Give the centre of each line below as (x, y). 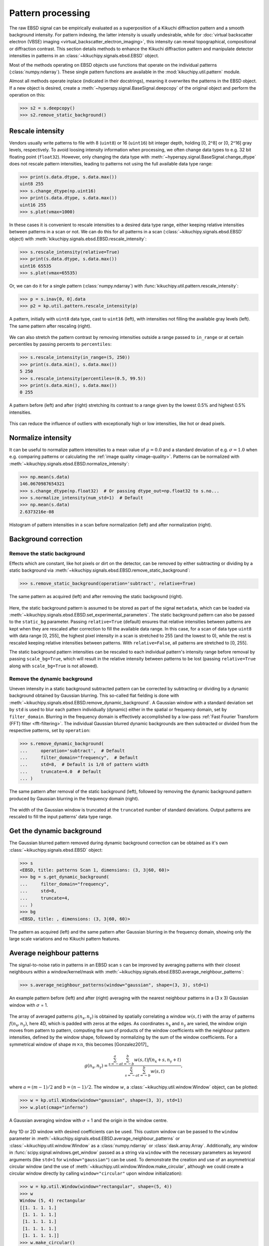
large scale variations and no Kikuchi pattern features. (65, 939)
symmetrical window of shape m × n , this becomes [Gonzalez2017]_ (79, 1044)
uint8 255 (32, 184)
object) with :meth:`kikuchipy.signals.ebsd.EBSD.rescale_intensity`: (78, 239)
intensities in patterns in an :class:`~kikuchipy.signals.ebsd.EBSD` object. (84, 56)
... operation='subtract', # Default (72, 751)
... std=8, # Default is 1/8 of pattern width (84, 765)
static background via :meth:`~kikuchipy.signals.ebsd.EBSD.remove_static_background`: (100, 570)
